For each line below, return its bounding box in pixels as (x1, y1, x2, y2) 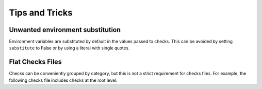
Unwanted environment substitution (9, 26, 121, 34)
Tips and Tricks (9, 7, 73, 18)
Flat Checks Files (9, 58, 62, 66)
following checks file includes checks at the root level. (9, 77, 117, 83)
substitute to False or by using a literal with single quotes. (9, 45, 130, 51)
